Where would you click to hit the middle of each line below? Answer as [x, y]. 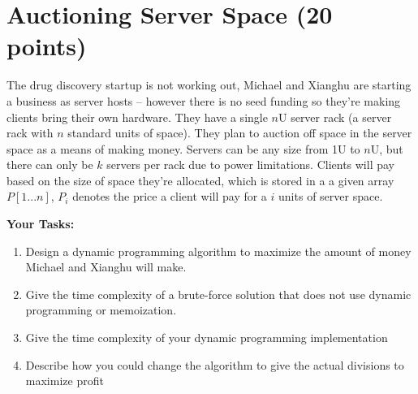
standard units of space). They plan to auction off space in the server [240, 133]
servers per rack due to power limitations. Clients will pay [250, 165]
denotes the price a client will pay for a [170, 196]
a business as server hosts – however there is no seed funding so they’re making [204, 100]
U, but [387, 148]
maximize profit [65, 381]
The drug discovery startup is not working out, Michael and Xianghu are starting [209, 85]
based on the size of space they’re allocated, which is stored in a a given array [200, 180]
